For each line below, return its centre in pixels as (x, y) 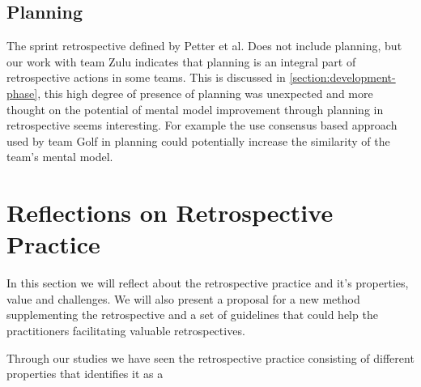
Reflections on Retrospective (170, 213)
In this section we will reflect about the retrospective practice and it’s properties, (208, 283)
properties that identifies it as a (85, 374)
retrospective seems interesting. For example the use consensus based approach (202, 125)
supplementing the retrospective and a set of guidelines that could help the (192, 315)
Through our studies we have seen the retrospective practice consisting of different (210, 357)
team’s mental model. (60, 157)
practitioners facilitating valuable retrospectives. (126, 331)
